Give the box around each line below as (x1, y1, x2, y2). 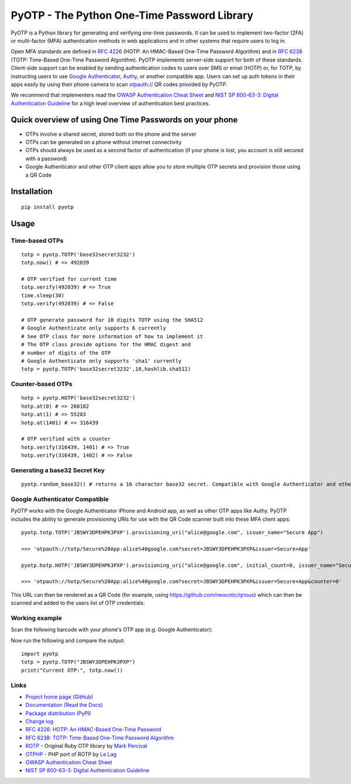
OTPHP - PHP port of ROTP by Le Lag (25, 751, 117, 758)
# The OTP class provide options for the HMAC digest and (21, 341, 191, 348)
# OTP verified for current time (21, 276, 117, 283)
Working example (11, 614, 63, 622)
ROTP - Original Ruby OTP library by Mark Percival (25, 742, 147, 749)
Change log (25, 718, 54, 725)
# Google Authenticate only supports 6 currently (21, 325, 167, 332)
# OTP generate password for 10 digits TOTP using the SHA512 (21, 317, 204, 324)
